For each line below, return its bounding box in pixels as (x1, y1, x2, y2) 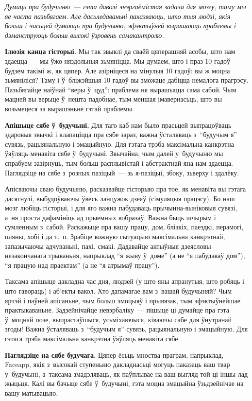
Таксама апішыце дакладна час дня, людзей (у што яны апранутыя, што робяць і (5, 276, 244, 286)
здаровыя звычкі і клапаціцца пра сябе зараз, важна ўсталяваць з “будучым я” (5, 129, 237, 139)
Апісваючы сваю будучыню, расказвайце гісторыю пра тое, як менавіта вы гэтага (5, 184, 246, 194)
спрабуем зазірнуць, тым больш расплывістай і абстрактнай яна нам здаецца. (5, 157, 233, 168)
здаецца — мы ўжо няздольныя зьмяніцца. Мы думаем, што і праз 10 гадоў (5, 55, 231, 66)
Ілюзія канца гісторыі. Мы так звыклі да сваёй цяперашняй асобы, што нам (5, 46, 235, 56)
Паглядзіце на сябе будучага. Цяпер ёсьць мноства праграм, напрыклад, (5, 349, 224, 360)
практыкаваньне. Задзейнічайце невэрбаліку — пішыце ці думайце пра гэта (5, 305, 229, 315)
